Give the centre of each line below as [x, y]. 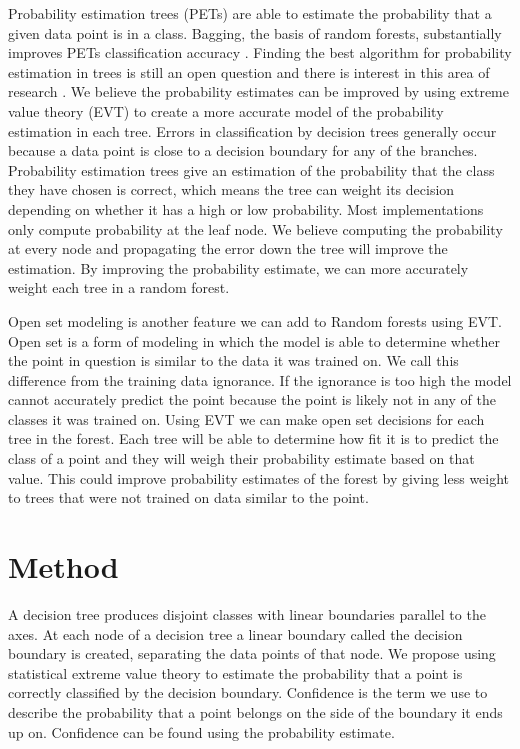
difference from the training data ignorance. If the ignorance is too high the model [260, 379]
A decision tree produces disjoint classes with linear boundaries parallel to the [247, 613]
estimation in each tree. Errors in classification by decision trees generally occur [252, 130]
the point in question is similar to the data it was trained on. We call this [233, 360]
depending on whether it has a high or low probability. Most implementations [246, 208]
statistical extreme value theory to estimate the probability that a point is [235, 672]
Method [63, 566]
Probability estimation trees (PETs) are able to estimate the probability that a [250, 13]
